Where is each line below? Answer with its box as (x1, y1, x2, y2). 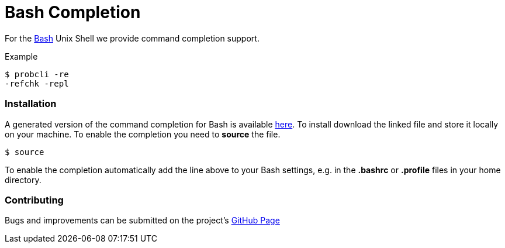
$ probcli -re (5, 69, 69, 79)
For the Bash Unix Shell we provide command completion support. (5, 33, 260, 43)
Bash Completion (5, 2, 141, 22)
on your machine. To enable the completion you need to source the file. (5, 129, 281, 139)
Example (5, 51, 38, 61)
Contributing (5, 194, 64, 206)
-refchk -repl (5, 78, 69, 88)
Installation (5, 98, 57, 110)
